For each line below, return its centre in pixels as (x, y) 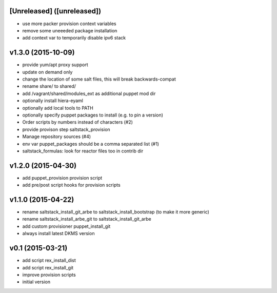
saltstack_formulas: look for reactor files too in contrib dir (83, 151)
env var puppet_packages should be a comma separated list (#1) (91, 144)
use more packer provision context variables (69, 24)
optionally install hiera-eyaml (53, 101)
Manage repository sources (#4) (57, 136)
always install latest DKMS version (58, 233)
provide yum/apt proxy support (55, 65)
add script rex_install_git (48, 267)
